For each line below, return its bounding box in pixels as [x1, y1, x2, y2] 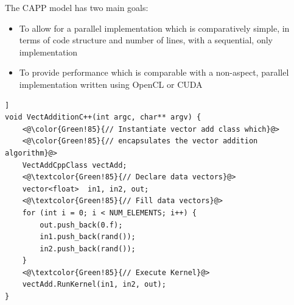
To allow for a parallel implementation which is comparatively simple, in [19, 21, 290, 34]
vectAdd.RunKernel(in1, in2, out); [22, 280, 166, 289]
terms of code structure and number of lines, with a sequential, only [19, 34, 273, 46]
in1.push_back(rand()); [40, 232, 136, 242]
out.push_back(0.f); [40, 220, 123, 229]
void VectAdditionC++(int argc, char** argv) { [5, 113, 201, 122]
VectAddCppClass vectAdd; [22, 160, 127, 170]
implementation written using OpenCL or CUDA [19, 77, 203, 90]
